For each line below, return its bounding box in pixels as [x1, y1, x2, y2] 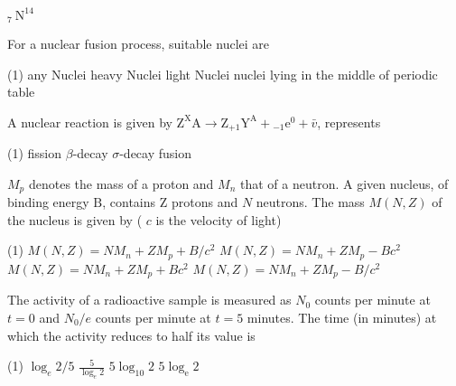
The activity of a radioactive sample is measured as [7, 290, 292, 309]
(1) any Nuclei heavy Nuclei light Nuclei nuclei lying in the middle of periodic [7, 64, 438, 83]
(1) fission [7, 144, 62, 163]
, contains [102, 193, 156, 212]
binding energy [7, 193, 89, 212]
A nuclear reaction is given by [7, 112, 172, 131]
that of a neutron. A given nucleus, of [240, 174, 449, 193]
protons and [171, 193, 238, 212]
